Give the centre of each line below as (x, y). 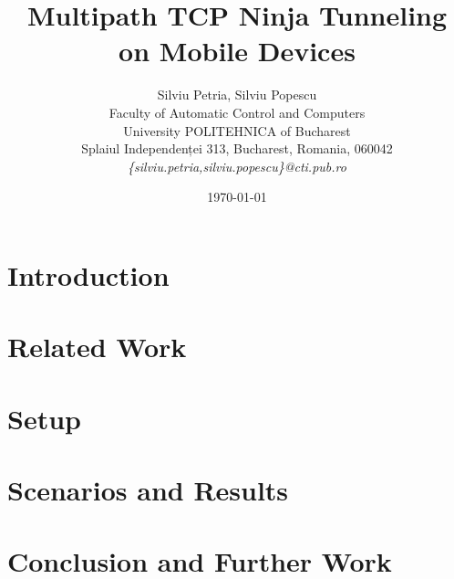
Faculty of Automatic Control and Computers (237, 112)
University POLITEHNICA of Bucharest (237, 130)
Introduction (88, 274)
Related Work (97, 347)
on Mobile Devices (237, 51)
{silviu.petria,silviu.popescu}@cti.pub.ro (237, 166)
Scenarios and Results (148, 490)
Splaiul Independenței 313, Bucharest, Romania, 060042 (237, 148)
